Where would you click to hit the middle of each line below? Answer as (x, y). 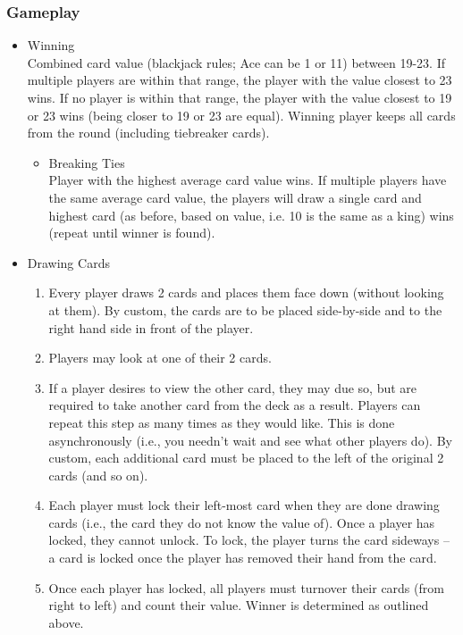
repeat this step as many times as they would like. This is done (222, 422)
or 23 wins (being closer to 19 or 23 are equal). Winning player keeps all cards (241, 115)
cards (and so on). (98, 475)
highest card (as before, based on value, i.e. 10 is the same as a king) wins (251, 215)
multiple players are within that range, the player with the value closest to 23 (240, 80)
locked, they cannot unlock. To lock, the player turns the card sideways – (249, 540)
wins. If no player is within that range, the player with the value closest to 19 (240, 97)
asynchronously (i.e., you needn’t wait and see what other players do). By (250, 440)
